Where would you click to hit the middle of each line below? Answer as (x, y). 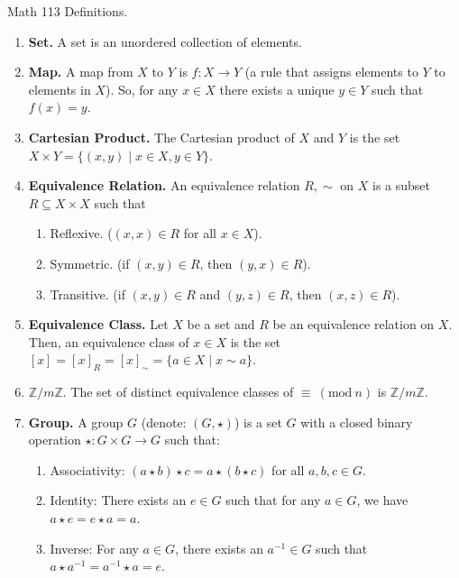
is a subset (402, 185)
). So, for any (142, 89)
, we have (382, 500)
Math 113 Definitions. (68, 11)
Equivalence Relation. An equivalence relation (164, 185)
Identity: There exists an (118, 500)
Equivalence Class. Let (98, 324)
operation (55, 440)
